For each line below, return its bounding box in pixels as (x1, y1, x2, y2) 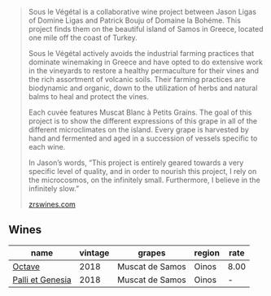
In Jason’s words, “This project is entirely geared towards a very (28, 158, 244, 168)
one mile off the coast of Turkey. (28, 33, 138, 42)
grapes (138, 247, 166, 259)
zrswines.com (28, 199, 76, 209)
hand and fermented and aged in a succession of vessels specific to (28, 133, 258, 143)
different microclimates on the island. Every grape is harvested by (28, 125, 250, 134)
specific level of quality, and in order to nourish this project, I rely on (28, 167, 257, 176)
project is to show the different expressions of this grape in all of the (28, 116, 258, 125)
